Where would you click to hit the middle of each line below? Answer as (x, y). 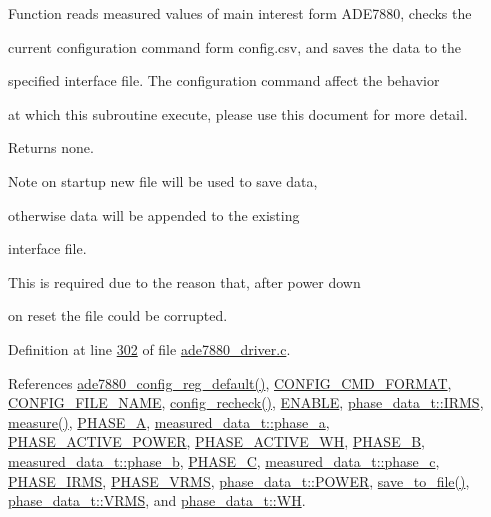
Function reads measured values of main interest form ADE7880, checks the (240, 13)
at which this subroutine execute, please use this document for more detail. (238, 113)
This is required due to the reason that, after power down (184, 281)
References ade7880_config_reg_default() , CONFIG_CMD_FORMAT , (230, 382)
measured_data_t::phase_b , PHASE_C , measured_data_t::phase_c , (224, 460)
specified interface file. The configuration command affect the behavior (224, 80)
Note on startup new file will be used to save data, (163, 180)
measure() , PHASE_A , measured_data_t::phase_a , (169, 421)
